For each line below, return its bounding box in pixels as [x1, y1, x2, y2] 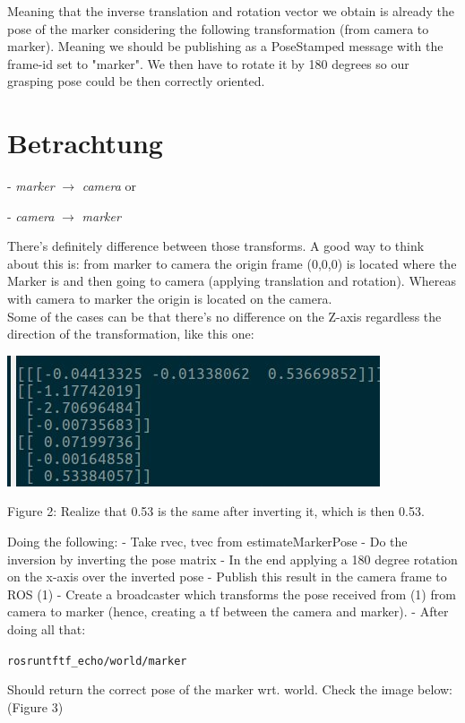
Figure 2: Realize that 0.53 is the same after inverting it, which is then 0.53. [7, 502, 425, 521]
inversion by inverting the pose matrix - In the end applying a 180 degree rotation [7, 549, 458, 568]
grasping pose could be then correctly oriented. [7, 72, 265, 90]
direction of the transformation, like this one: [7, 324, 254, 343]
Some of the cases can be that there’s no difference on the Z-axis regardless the [7, 306, 442, 325]
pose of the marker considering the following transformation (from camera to [7, 19, 429, 38]
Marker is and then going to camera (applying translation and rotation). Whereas [7, 271, 457, 290]
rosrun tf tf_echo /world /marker [7, 654, 187, 667]
